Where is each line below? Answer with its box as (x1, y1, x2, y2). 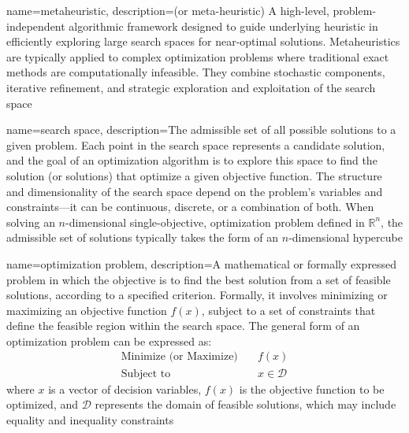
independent (6, 17, 65, 34)
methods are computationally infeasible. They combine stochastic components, (6, 64, 385, 80)
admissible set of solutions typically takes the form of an (6, 229, 279, 246)
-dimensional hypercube (288, 229, 403, 246)
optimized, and (6, 396, 79, 413)
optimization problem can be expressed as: (6, 332, 212, 349)
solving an (6, 213, 55, 230)
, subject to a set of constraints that (201, 302, 376, 318)
